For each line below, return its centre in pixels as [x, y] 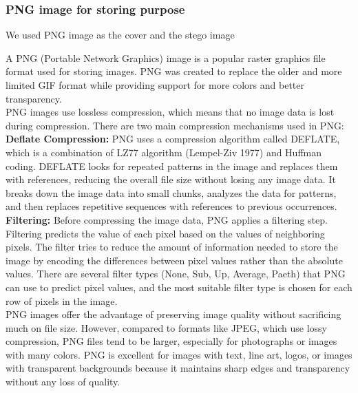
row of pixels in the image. [62, 300]
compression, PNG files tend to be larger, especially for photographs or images [171, 341]
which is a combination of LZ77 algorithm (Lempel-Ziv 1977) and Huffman [164, 152]
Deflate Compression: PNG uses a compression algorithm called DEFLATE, [173, 139]
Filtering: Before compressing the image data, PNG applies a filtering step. [167, 219]
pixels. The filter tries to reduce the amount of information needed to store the [172, 247]
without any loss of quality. [63, 382]
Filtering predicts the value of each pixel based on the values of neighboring [165, 233]
